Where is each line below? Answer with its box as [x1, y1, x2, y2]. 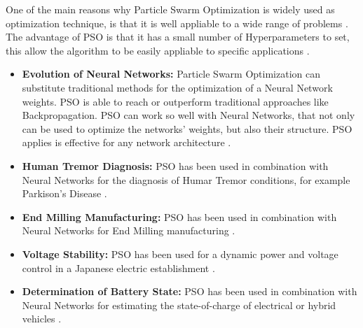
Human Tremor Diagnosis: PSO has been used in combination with [22, 158, 329, 173]
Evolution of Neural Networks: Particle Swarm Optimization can [22, 66, 320, 81]
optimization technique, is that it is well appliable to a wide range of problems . [6, 15, 348, 30]
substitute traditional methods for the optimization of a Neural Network [22, 80, 333, 94]
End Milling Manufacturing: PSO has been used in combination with [22, 209, 337, 224]
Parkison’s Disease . [22, 186, 107, 201]
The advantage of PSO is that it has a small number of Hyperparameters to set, [6, 29, 350, 44]
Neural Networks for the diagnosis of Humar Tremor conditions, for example [22, 172, 350, 187]
